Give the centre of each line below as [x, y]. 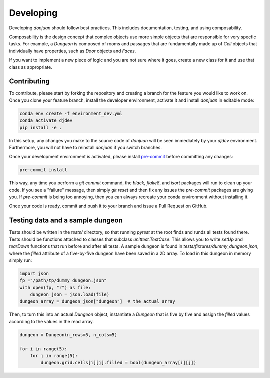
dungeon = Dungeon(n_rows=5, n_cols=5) [68, 335]
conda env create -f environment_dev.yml [71, 113]
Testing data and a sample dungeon [66, 221]
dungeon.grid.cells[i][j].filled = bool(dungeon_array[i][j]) [119, 363]
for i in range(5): [43, 349]
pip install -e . [41, 128]
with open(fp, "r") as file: [55, 288]
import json [34, 273]
